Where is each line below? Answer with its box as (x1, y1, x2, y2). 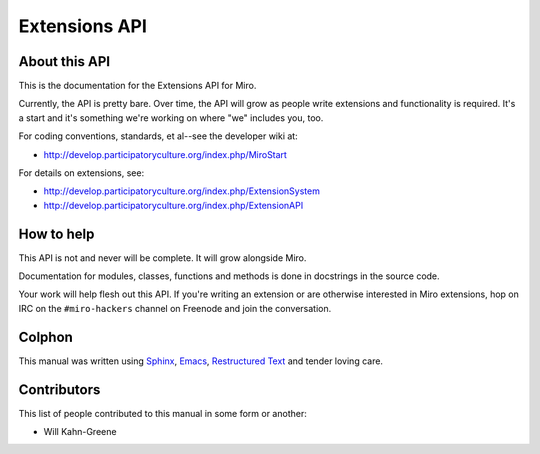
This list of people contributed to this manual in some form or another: (18, 407, 307, 419)
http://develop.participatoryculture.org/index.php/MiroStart (43, 148, 287, 160)
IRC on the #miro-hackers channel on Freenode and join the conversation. (18, 302, 332, 314)
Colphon (18, 328, 74, 345)
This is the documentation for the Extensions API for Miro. (18, 80, 257, 92)
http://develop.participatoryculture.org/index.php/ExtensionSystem (43, 185, 320, 197)
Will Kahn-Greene (43, 426, 117, 438)
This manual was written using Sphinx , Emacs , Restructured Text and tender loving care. (18, 355, 384, 367)
